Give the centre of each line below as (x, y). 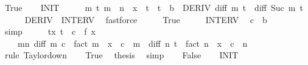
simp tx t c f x (50, 31)
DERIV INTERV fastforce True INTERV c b (146, 19)
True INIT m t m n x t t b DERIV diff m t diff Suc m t (154, 7)
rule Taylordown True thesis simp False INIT (121, 55)
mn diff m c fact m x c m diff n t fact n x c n (132, 43)
